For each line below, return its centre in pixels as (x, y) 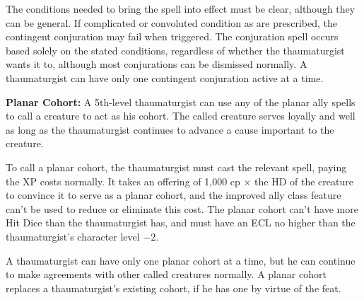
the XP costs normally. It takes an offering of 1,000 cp (123, 181)
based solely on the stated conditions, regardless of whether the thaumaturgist (175, 50)
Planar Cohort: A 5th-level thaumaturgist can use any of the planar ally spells (181, 102)
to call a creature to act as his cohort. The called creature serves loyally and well (181, 116)
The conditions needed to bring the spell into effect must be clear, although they (181, 8)
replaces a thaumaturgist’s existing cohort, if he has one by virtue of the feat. (174, 288)
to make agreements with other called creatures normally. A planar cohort (166, 274)
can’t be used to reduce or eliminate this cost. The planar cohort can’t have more (182, 208)
